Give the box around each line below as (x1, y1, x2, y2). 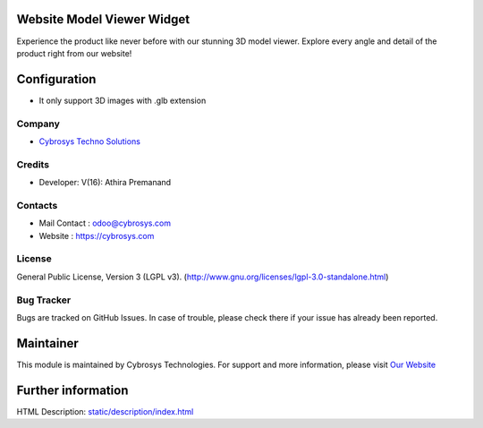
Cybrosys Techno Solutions (38, 135, 140, 147)
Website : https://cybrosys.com (38, 230, 155, 241)
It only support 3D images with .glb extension (38, 95, 207, 106)
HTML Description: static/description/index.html (16, 406, 194, 416)
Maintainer (16, 336, 80, 351)
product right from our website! (16, 47, 132, 58)
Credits (16, 158, 49, 170)
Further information (16, 382, 129, 398)
